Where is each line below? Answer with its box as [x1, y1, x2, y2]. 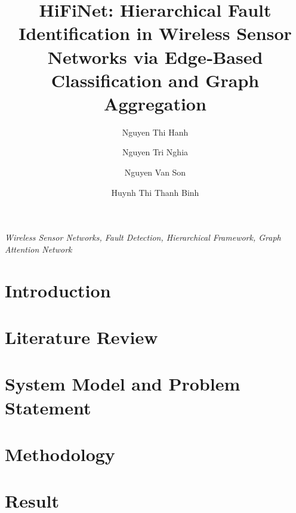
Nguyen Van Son [124, 166, 186, 179]
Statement [5, 395, 91, 419]
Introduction [5, 278, 111, 302]
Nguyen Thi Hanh [122, 125, 189, 138]
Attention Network [5, 242, 72, 255]
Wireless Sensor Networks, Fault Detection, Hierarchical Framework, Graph [5, 231, 281, 244]
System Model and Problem [5, 371, 240, 396]
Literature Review [5, 325, 158, 349]
